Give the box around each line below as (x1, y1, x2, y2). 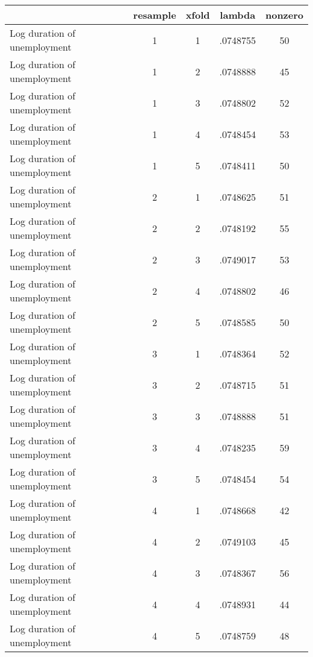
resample (133, 8, 176, 22)
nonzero (265, 8, 303, 22)
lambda (220, 8, 256, 22)
